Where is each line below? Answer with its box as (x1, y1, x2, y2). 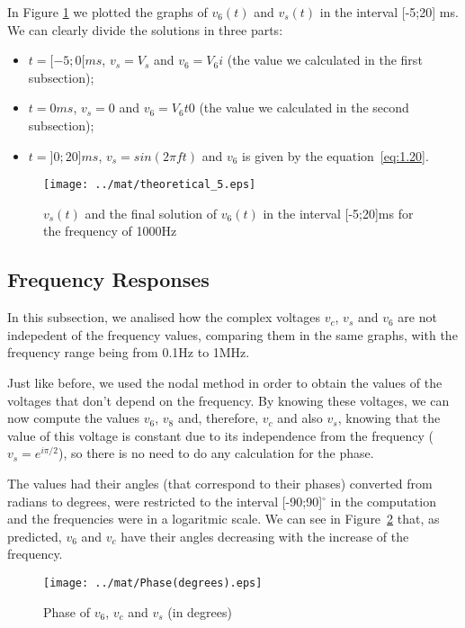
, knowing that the (337, 408, 441, 427)
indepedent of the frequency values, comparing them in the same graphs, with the (7, 325, 458, 344)
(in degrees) (167, 602, 232, 621)
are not (398, 308, 437, 327)
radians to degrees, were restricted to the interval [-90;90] (7, 491, 323, 510)
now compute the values (7, 408, 140, 427)
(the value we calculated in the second (199, 98, 409, 117)
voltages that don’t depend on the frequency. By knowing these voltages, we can (7, 390, 450, 409)
